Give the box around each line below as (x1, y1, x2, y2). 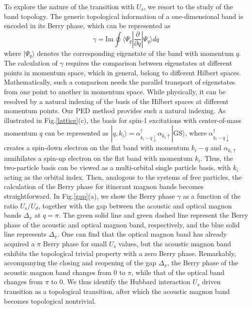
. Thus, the (200, 153, 233, 163)
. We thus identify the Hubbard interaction (63, 276, 190, 287)
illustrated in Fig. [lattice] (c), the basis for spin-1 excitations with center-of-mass (4, 115, 241, 125)
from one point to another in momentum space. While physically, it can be (4, 86, 226, 97)
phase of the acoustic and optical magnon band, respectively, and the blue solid (4, 219, 240, 229)
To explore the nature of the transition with (4, 1, 134, 11)
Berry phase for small (43, 239, 107, 249)
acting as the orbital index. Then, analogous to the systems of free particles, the (4, 172, 242, 182)
